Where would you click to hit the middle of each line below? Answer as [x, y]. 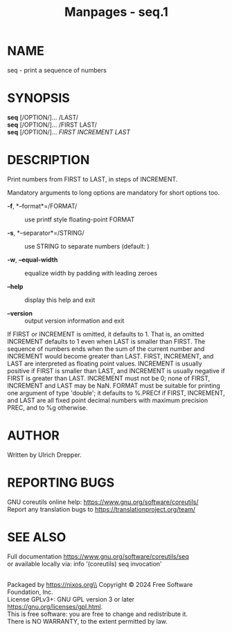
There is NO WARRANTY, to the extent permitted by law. [88, 621]
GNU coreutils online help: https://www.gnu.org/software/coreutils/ [103, 502]
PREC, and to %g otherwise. [47, 407]
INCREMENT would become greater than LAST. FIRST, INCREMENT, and [110, 356]
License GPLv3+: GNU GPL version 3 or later [71, 599]
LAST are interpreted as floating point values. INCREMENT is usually [105, 363]
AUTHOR [34, 435]
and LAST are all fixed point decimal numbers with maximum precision [108, 400]
